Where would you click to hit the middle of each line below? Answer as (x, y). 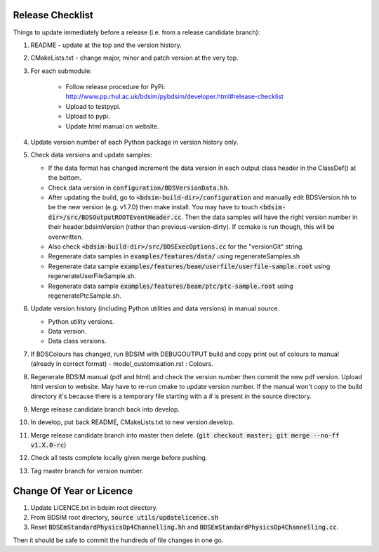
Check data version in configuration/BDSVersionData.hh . (139, 188)
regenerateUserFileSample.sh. (92, 276)
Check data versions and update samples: (91, 155)
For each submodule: (61, 71)
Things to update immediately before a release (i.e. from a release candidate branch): (137, 32)
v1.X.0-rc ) (48, 445)
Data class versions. (77, 341)
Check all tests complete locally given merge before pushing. (119, 458)
